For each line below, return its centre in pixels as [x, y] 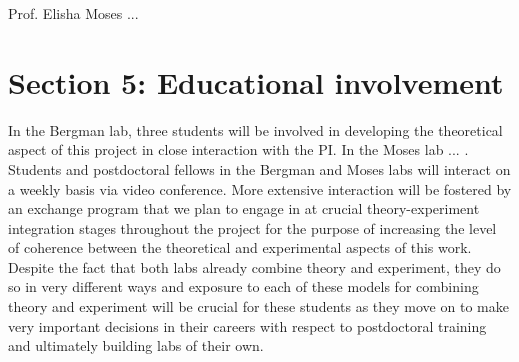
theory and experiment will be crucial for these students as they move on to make [258, 306]
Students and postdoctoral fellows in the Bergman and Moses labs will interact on [259, 168]
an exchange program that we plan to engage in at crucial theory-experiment [244, 208]
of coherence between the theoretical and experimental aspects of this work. [240, 247]
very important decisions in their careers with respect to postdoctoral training [247, 325]
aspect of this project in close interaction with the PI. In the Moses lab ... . [238, 149]
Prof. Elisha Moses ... [73, 13]
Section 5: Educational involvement [256, 81]
